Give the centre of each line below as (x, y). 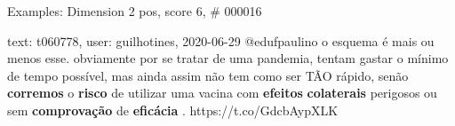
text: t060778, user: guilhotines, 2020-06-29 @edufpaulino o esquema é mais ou (221, 40)
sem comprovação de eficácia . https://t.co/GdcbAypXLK (173, 110)
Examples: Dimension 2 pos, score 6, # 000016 (135, 11)
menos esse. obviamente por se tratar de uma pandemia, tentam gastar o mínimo (228, 58)
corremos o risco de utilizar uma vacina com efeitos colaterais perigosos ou (222, 93)
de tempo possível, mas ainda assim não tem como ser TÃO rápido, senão (208, 75)
